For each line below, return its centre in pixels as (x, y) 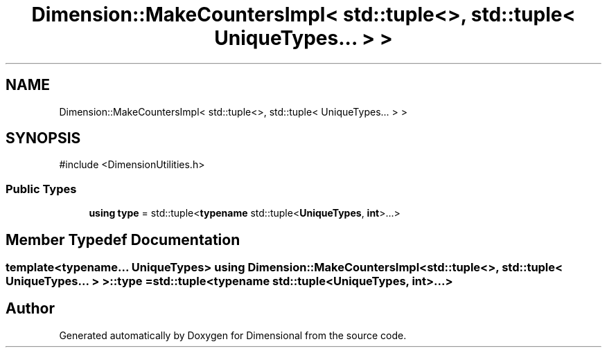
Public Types (41, 189)
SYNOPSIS (43, 138)
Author (30, 309)
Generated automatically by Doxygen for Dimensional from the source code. (233, 335)
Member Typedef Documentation (123, 239)
